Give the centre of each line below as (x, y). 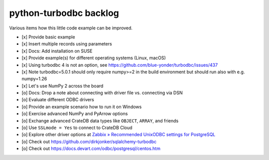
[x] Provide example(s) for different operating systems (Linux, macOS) (94, 58)
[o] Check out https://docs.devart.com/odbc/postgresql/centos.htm (91, 149)
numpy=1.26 (34, 79)
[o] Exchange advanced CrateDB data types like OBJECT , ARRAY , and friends (100, 121)
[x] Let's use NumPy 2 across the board (63, 86)
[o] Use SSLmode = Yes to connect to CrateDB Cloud (77, 128)
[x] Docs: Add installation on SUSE (57, 51)
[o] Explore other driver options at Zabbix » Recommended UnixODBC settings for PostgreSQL (119, 135)
